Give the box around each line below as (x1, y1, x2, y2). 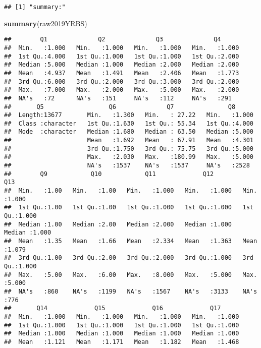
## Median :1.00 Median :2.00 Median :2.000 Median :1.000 (4, 220, 232, 228)
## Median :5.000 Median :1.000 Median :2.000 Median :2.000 (4, 61, 239, 69)
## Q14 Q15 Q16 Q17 (4, 305, 221, 312)
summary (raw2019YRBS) (4, 18, 87, 28)
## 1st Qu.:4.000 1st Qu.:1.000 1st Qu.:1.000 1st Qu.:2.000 (4, 52, 239, 60)
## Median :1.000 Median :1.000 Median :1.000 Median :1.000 (4, 330, 239, 337)
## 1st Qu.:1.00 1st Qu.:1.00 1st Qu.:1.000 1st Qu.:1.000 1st (4, 204, 253, 211)
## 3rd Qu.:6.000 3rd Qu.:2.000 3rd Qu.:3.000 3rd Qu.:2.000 (4, 78, 239, 85)
